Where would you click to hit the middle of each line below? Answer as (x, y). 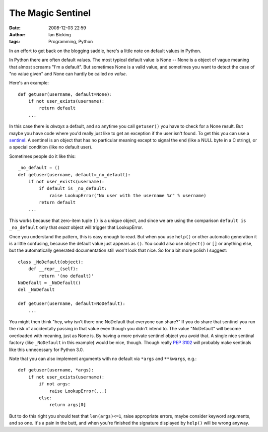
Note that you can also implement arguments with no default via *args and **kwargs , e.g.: (103, 359)
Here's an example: (29, 83)
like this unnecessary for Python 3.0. (47, 350)
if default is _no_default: (73, 188)
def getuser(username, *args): (56, 370)
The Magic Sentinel (50, 13)
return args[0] (68, 405)
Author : (17, 34)
